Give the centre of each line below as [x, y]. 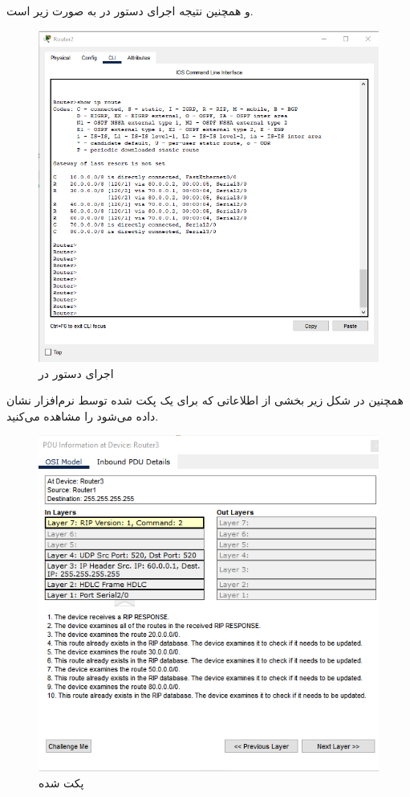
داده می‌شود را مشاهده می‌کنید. [83, 415]
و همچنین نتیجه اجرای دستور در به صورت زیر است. [130, 10]
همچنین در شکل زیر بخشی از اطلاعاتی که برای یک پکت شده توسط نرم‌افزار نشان [205, 400]
